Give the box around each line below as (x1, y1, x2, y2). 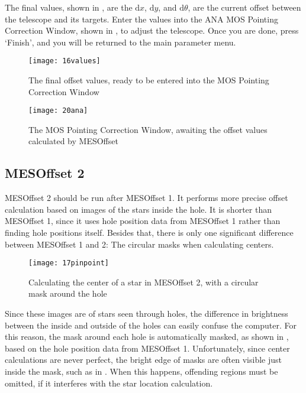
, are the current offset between (188, 1, 301, 13)
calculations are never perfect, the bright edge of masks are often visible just (5, 353, 282, 366)
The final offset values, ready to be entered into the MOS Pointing (28, 74, 269, 86)
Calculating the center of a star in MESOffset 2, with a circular (28, 275, 259, 288)
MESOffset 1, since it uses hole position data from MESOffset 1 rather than (5, 215, 281, 227)
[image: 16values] (28, 57, 101, 66)
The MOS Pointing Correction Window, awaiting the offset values (28, 123, 268, 135)
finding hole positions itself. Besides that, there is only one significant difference (5, 226, 294, 239)
